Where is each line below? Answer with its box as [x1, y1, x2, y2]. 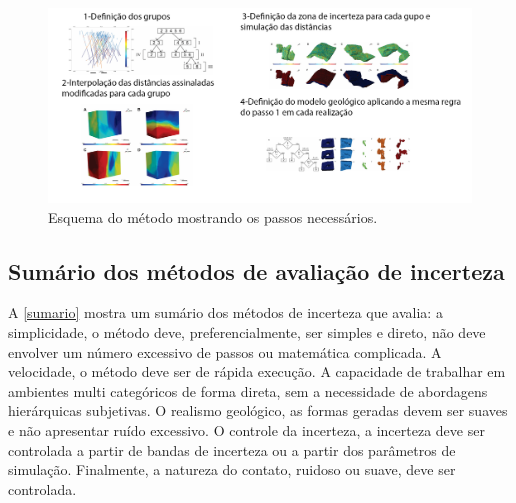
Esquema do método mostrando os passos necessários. [48, 206, 378, 227]
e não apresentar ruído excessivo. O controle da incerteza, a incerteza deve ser [8, 419, 485, 440]
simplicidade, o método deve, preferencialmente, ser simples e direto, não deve [8, 322, 486, 342]
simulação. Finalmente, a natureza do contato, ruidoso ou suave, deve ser [8, 459, 456, 480]
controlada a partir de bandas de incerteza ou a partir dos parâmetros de [8, 439, 456, 460]
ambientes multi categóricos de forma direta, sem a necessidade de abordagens [8, 380, 488, 401]
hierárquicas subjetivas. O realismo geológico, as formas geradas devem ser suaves [8, 400, 508, 421]
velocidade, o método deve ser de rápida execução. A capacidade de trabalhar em [8, 361, 506, 382]
